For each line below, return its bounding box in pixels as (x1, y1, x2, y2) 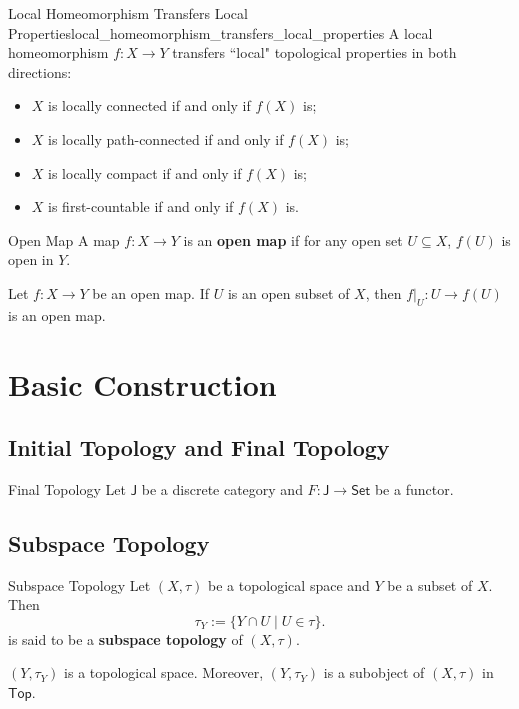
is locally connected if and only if (48, 95, 251, 116)
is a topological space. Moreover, (64, 662, 264, 683)
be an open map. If (92, 282, 209, 303)
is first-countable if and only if (48, 196, 234, 217)
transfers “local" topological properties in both (172, 42, 457, 63)
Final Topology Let (8, 478, 126, 499)
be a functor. (374, 478, 454, 499)
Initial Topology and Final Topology (8, 432, 390, 463)
